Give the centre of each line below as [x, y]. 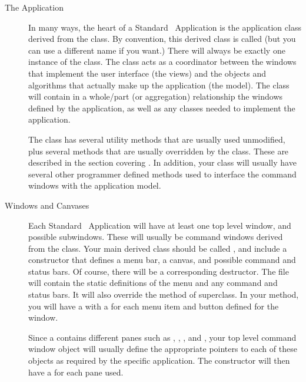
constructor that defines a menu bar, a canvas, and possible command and [162, 260]
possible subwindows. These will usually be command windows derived [156, 237]
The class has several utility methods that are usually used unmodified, [157, 139]
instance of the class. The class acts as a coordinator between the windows [162, 62]
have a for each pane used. [76, 372]
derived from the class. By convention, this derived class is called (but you [162, 39]
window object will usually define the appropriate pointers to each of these [163, 349]
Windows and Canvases [47, 205]
